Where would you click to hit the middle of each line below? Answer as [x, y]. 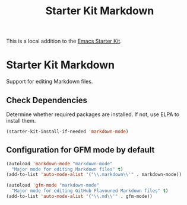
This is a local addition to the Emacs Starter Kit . [64, 41]
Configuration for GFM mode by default [80, 150]
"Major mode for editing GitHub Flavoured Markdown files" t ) [90, 191]
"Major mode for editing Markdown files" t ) [67, 169]
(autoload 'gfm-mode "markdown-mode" [53, 185]
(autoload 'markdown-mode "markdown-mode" [59, 164]
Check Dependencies [47, 100]
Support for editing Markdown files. [50, 82]
